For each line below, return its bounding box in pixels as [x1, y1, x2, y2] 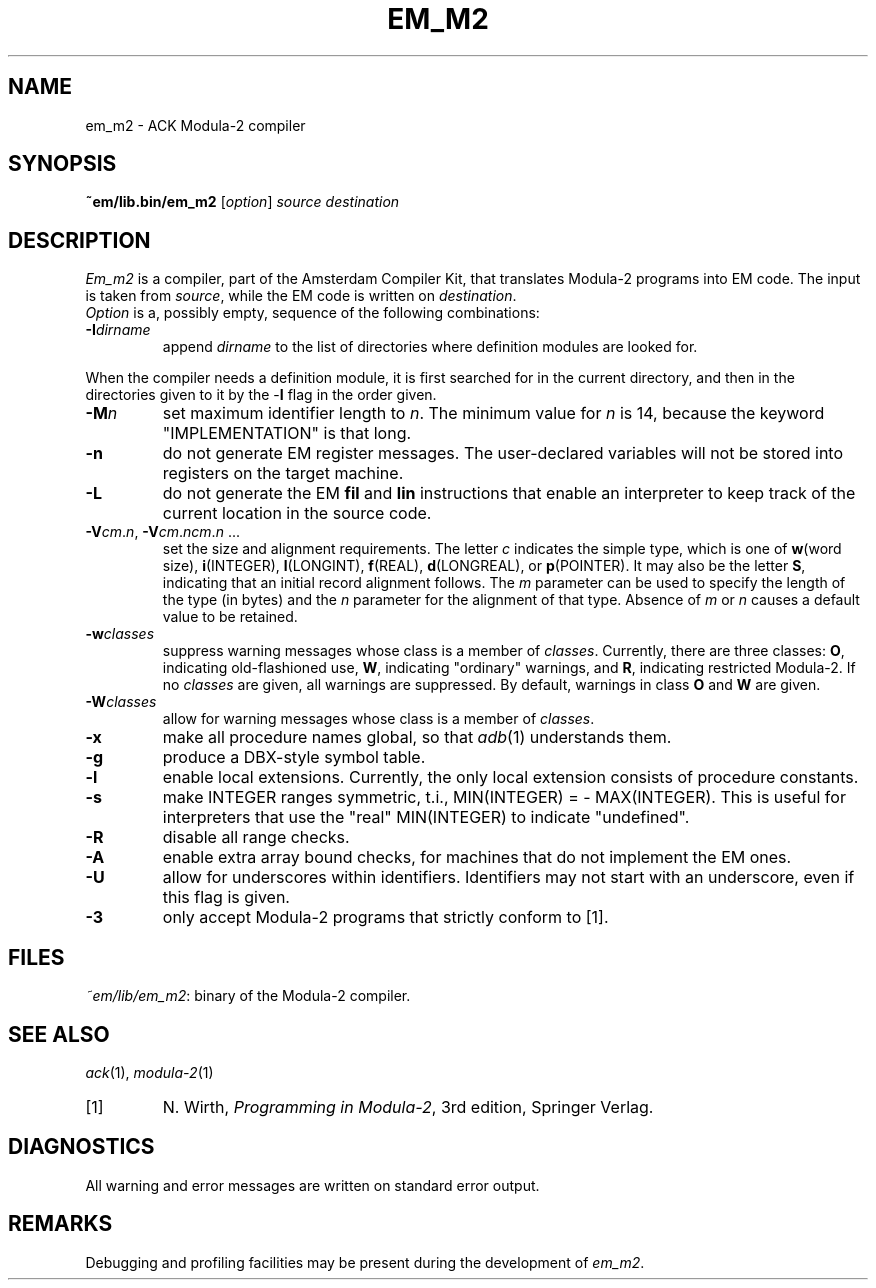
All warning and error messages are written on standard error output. [85, 1176, 540, 1194]
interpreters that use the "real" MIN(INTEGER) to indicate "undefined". [162, 807, 690, 828]
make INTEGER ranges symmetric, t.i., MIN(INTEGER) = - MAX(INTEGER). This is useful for [162, 787, 846, 808]
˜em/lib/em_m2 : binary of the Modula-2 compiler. [85, 987, 411, 1005]
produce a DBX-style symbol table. [162, 747, 426, 768]
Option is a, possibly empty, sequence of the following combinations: [85, 304, 540, 322]
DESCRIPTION [8, 227, 151, 253]
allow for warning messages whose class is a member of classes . [162, 710, 595, 728]
